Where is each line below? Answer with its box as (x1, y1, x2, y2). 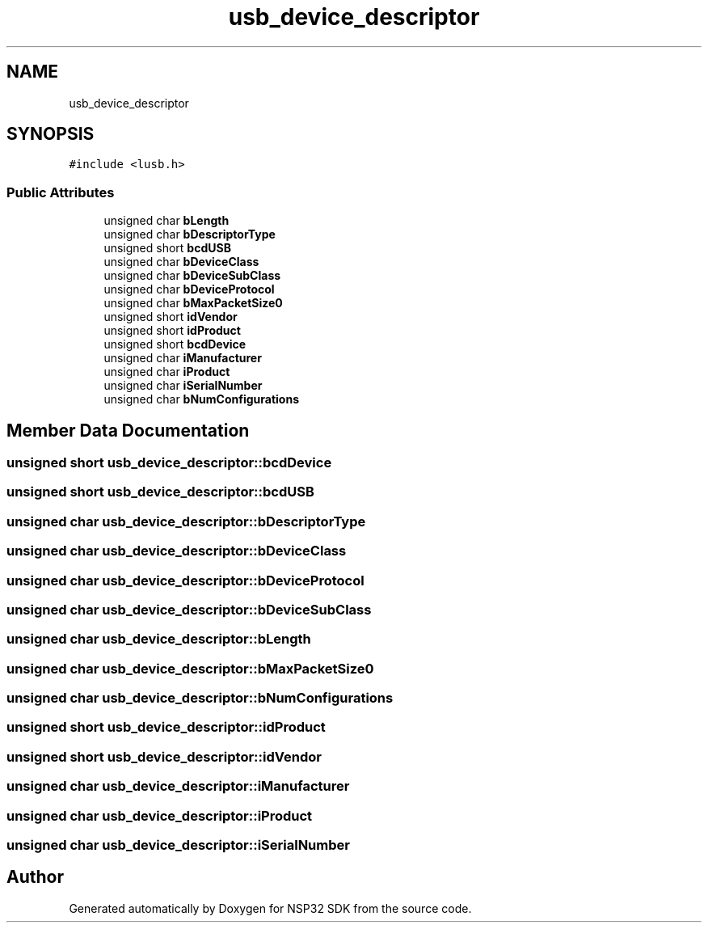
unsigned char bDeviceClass (103, 255, 259, 269)
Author (6, 867, 64, 888)
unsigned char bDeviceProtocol (103, 282, 275, 297)
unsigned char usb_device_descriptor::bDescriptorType (6, 513, 366, 530)
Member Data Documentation (6, 420, 250, 441)
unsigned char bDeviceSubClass (103, 268, 281, 283)
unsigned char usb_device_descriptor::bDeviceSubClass (6, 601, 372, 618)
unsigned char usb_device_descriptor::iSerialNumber (6, 836, 350, 853)
